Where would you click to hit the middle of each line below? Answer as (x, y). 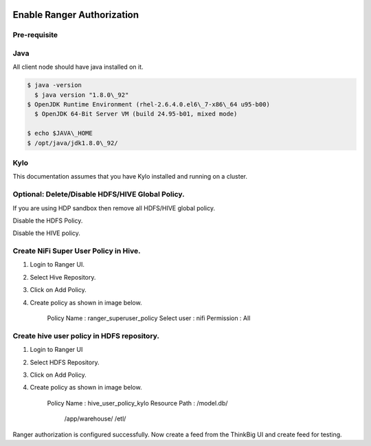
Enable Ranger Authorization (76, 15)
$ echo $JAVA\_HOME (60, 133)
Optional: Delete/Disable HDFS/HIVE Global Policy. (99, 194)
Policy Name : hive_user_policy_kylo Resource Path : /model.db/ (137, 403)
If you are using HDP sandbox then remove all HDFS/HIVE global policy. (114, 208)
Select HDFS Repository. (65, 362)
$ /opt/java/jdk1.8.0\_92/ (72, 143)
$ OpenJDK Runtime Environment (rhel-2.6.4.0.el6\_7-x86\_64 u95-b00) (149, 104)
